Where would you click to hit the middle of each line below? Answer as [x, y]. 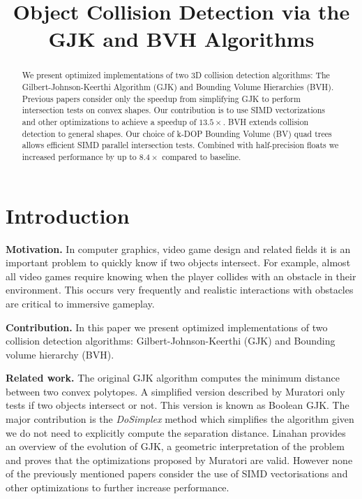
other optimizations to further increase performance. [118, 487]
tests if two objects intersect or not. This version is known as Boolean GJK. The [178, 405]
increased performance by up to [79, 156]
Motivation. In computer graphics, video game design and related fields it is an [178, 248]
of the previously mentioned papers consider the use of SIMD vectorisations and [177, 473]
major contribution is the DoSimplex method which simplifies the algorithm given [180, 419]
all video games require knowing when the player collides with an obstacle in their [181, 276]
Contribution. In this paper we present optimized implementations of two [167, 327]
